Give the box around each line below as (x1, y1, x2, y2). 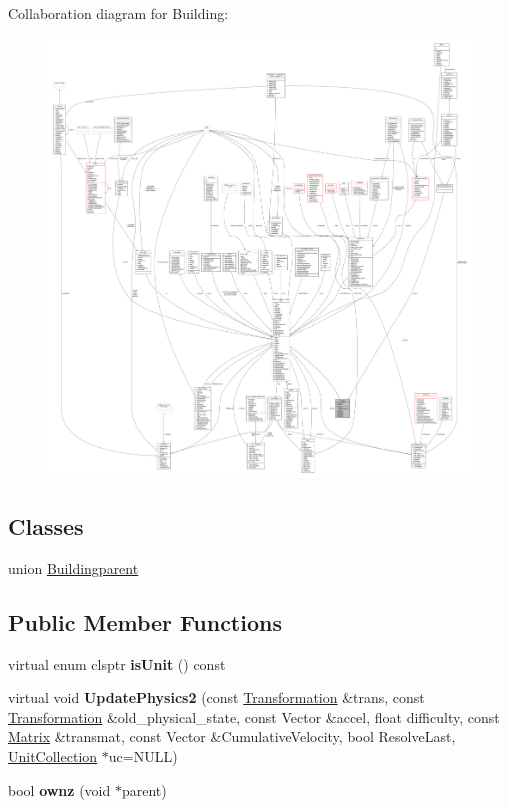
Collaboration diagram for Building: (8, 3, 229, 23)
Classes (8, 510, 84, 541)
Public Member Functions (8, 606, 282, 637)
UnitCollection (8, 745, 98, 766)
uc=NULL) (108, 745, 178, 766)
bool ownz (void (8, 779, 111, 800)
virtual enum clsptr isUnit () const (8, 653, 226, 674)
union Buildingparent (8, 557, 139, 578)
